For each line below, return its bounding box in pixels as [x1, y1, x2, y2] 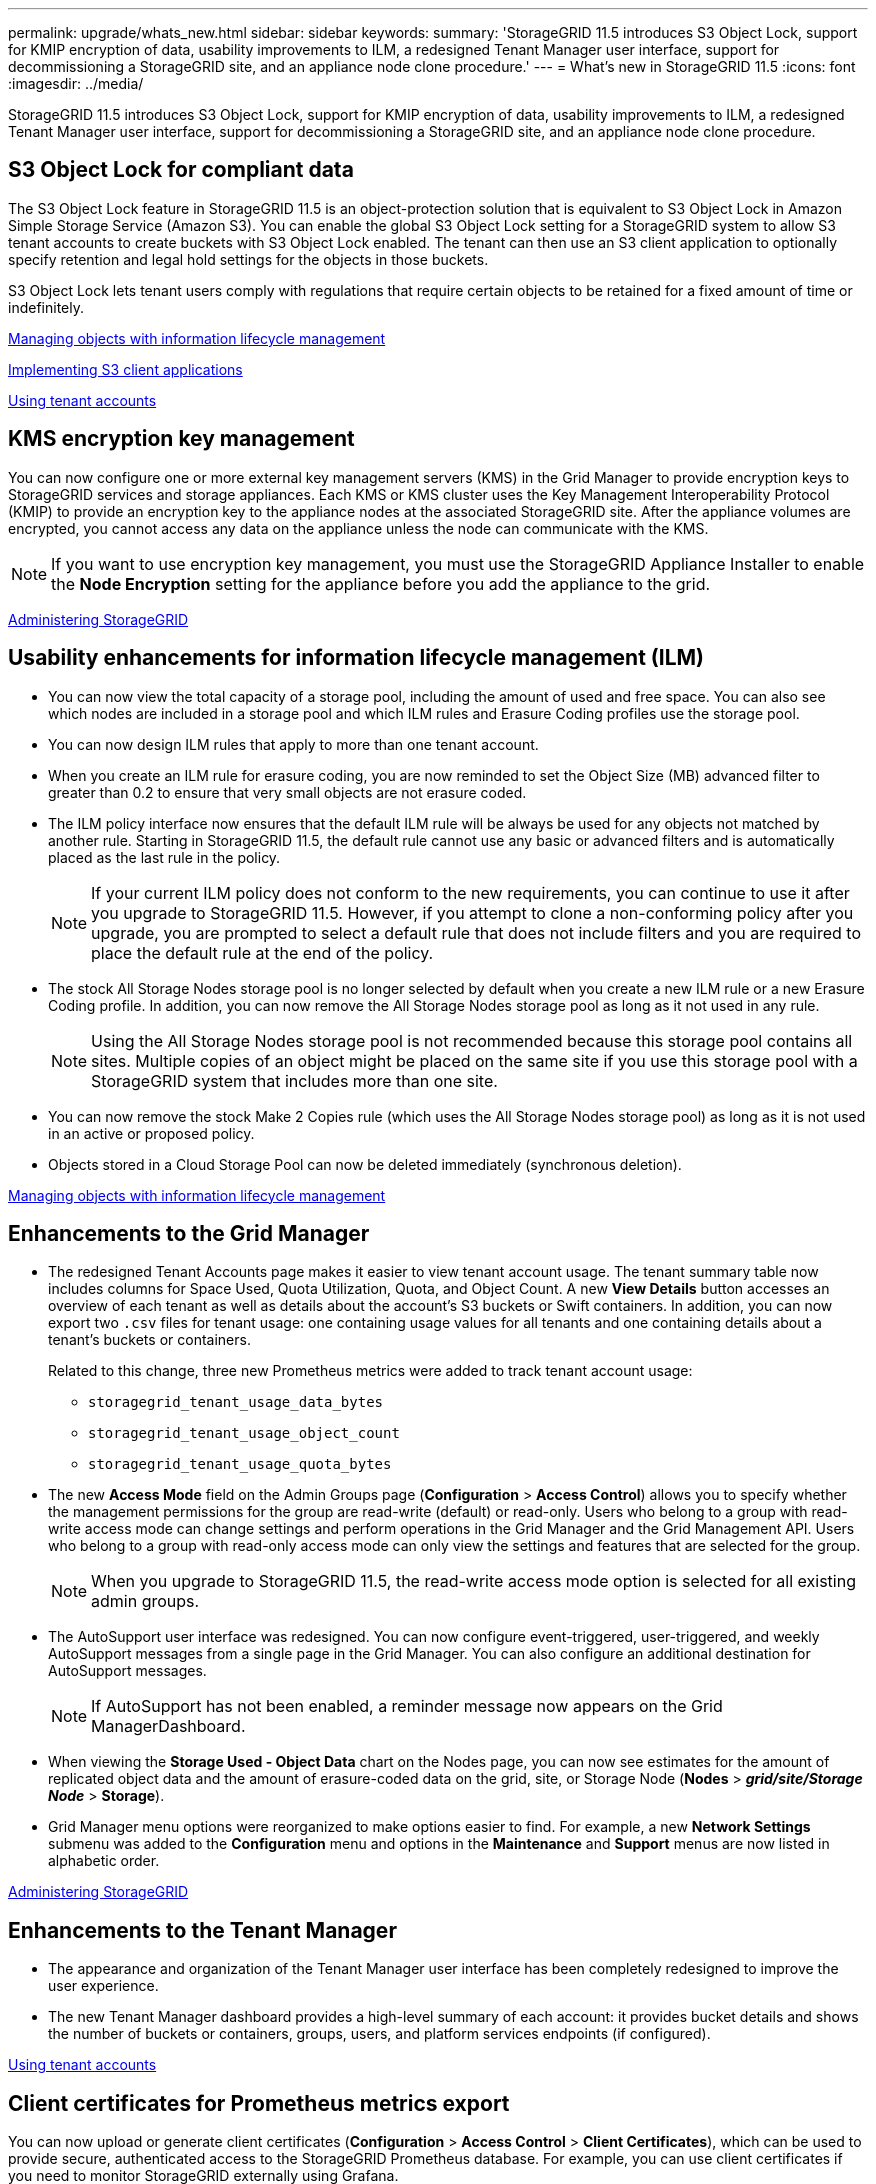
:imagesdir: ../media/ [8, 75, 144, 92]
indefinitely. [8, 298, 84, 316]
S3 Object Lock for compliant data [8, 157, 354, 183]
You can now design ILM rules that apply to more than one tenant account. [48, 735, 539, 753]
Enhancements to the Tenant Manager [8, 1917, 397, 1943]
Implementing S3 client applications [8, 360, 243, 378]
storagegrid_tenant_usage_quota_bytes [88, 1456, 392, 1473]
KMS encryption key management [8, 426, 355, 452]
